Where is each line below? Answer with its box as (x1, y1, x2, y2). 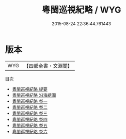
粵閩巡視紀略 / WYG (42, 4, 121, 15)
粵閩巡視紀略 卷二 (12, 104, 47, 110)
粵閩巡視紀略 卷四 (12, 116, 47, 122)
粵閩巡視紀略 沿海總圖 (12, 92, 56, 98)
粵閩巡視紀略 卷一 (12, 98, 47, 104)
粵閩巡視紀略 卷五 (12, 122, 47, 128)
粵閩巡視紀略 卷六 (12, 128, 47, 134)
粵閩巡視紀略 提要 (12, 86, 47, 92)
